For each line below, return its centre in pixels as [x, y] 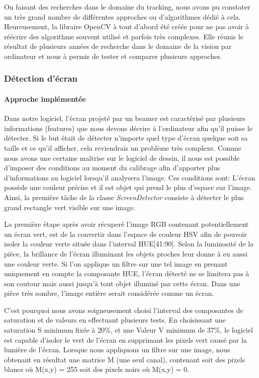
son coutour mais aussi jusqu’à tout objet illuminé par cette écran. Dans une [122, 283]
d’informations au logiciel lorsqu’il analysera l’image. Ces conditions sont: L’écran [130, 177]
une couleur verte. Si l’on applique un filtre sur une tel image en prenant [116, 263]
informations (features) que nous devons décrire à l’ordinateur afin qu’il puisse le [128, 128]
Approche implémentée [45, 99]
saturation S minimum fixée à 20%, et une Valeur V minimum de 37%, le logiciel [128, 330]
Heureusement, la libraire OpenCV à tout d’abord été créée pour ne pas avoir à [126, 26]
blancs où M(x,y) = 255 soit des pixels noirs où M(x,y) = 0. [97, 369]
